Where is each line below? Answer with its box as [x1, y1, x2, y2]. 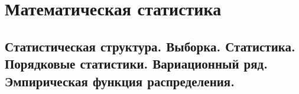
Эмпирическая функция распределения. [5, 72, 235, 90]
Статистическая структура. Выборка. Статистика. [5, 37, 295, 55]
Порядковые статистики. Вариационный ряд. [5, 54, 268, 73]
